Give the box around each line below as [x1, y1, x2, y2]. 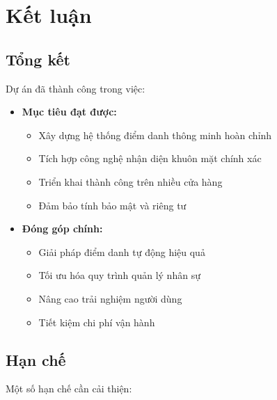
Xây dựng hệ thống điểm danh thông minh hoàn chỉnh [38, 127, 272, 142]
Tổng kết [6, 48, 70, 70]
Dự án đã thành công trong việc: [6, 81, 145, 95]
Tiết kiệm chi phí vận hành [38, 314, 155, 329]
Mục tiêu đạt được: [22, 104, 117, 119]
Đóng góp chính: [22, 221, 103, 236]
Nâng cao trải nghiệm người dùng [38, 291, 182, 305]
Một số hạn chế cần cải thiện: [6, 381, 132, 396]
